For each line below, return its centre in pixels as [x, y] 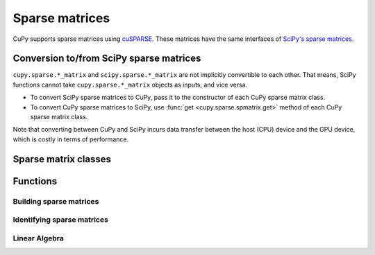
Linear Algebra [38, 238]
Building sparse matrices [56, 201]
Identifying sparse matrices [61, 220]
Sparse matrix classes [62, 159]
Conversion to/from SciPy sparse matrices [107, 59]
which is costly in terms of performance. [70, 139]
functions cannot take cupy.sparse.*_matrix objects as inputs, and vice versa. [130, 85]
